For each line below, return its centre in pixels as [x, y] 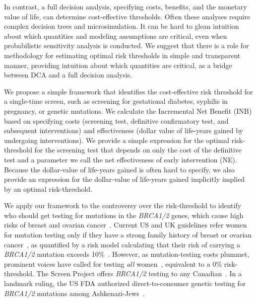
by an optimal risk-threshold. [48, 189]
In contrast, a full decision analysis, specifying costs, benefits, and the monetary [126, 6]
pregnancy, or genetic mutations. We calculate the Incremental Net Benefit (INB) [128, 111]
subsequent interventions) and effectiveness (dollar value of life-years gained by [124, 130]
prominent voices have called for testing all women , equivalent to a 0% [113, 264]
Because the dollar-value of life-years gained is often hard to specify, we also [119, 169]
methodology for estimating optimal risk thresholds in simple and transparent [122, 55]
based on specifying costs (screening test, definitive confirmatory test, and [116, 120]
